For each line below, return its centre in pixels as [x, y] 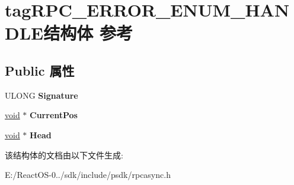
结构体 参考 [88, 33]
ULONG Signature [41, 95]
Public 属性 [40, 70]
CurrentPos [54, 115]
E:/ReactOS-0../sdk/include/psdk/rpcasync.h [88, 175]
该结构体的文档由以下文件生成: [64, 155]
